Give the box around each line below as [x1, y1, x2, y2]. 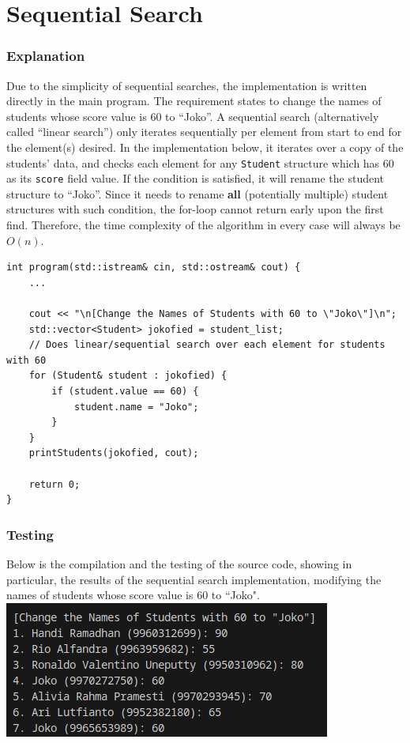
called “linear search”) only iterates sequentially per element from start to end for [6, 123, 402, 140]
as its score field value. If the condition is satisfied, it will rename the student [6, 170, 385, 187]
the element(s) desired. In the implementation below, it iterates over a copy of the [6, 138, 404, 155]
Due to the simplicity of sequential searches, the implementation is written [6, 77, 367, 93]
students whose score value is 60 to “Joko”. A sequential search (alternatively [6, 107, 379, 124]
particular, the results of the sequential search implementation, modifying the [6, 571, 382, 587]
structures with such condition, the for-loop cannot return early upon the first [6, 201, 384, 217]
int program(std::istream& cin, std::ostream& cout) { [6, 262, 301, 273]
